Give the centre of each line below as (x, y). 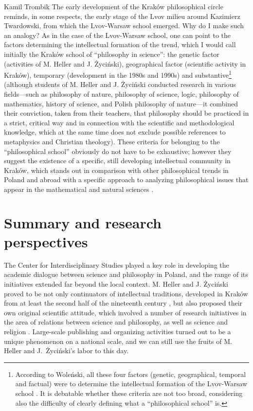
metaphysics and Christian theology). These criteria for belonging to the (112, 141)
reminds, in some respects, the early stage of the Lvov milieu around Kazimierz (122, 16)
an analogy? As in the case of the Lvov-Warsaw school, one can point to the (117, 35)
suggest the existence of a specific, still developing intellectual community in (117, 161)
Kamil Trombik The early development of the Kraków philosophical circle (114, 6)
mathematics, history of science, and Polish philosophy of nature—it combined (121, 103)
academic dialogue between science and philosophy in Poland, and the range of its (126, 274)
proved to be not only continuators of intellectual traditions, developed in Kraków (126, 293)
